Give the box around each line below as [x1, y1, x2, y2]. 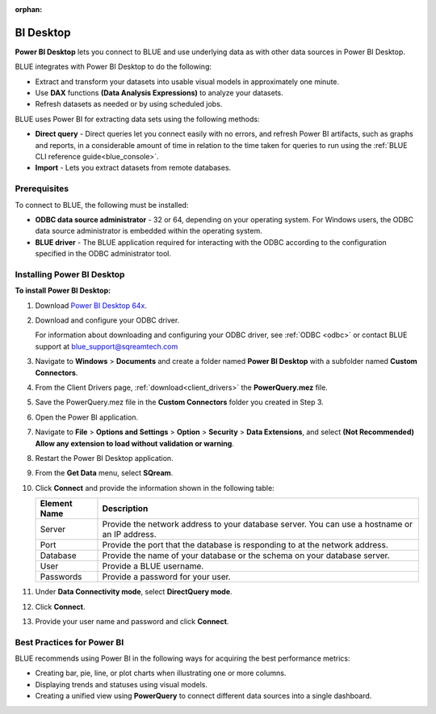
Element [40, 498, 73, 509]
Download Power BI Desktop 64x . [35, 300, 147, 311]
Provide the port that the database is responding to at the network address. [102, 539, 388, 551]
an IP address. [102, 529, 157, 540]
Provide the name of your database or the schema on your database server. [102, 550, 391, 561]
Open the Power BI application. [35, 412, 139, 422]
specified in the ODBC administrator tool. [35, 249, 172, 259]
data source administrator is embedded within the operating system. [35, 226, 262, 236]
